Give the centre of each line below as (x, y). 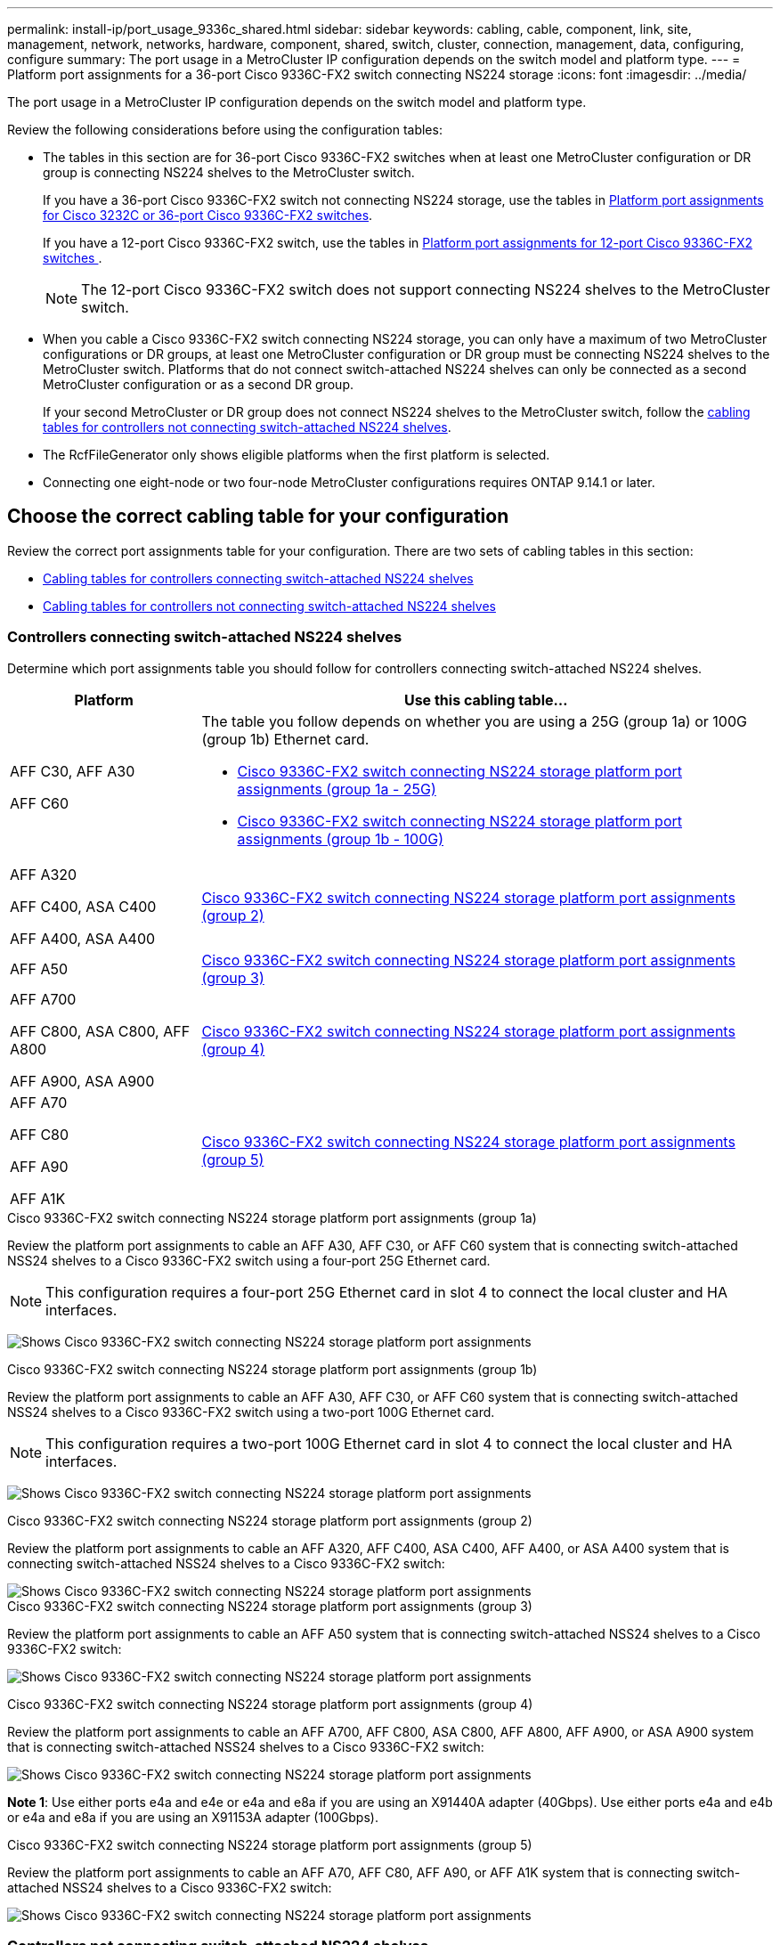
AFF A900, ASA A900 (82, 1081)
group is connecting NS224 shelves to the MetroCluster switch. (229, 172)
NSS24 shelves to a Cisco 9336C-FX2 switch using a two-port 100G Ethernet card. (251, 1412)
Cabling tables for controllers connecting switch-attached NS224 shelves (258, 578)
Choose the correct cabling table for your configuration (258, 517)
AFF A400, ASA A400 (83, 938)
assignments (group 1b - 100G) (341, 838)
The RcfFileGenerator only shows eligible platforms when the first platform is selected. (297, 455)
